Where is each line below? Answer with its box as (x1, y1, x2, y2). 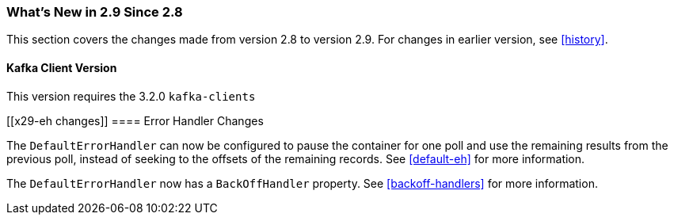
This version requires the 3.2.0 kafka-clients (6, 89, 256, 103)
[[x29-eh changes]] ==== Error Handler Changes (6, 113, 264, 128)
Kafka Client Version (6, 60, 117, 74)
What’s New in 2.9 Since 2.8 (6, 4, 183, 20)
